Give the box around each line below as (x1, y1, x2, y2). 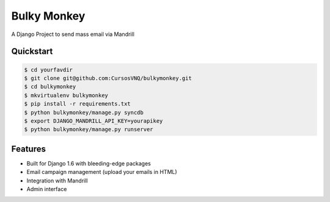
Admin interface (26, 185, 67, 192)
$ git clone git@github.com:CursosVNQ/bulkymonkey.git (24, 74, 192, 82)
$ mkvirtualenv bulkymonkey (24, 92, 108, 99)
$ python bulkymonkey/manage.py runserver (24, 126, 153, 133)
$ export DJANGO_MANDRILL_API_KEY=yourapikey (24, 117, 163, 124)
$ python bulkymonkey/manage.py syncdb (24, 109, 144, 116)
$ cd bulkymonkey (24, 83, 76, 90)
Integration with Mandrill (26, 177, 88, 184)
